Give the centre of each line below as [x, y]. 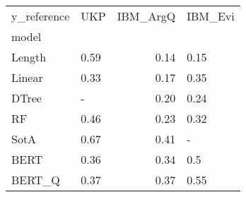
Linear [27, 77]
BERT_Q [36, 180]
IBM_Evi [211, 16]
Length [29, 57]
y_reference [41, 16]
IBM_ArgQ [146, 16]
